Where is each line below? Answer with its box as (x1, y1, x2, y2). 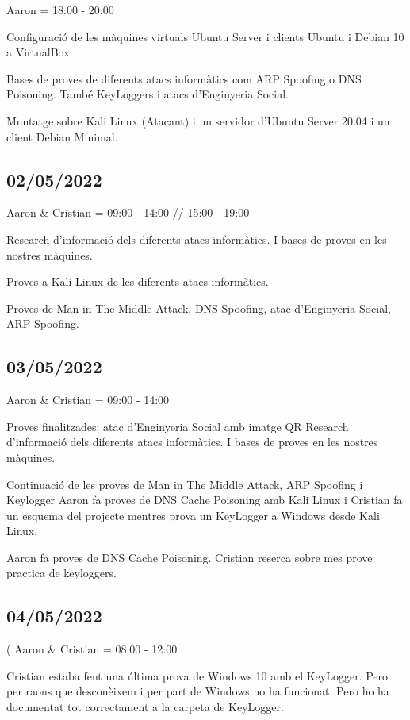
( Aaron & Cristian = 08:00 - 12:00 (6, 641, 178, 657)
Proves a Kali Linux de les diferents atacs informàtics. (6, 273, 269, 290)
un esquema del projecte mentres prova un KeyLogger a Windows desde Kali (6, 506, 380, 523)
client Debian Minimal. (6, 128, 118, 144)
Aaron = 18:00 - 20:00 (6, 2, 114, 17)
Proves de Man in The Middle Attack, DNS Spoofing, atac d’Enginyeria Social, (6, 299, 391, 316)
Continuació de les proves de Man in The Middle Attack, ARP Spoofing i (6, 476, 363, 492)
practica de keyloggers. (6, 564, 117, 581)
